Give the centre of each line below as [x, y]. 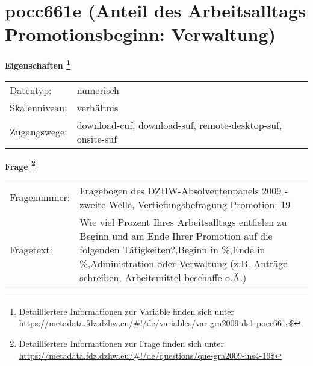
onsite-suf [97, 138]
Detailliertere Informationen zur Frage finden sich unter [122, 343]
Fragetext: [31, 249]
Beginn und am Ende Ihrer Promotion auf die [176, 235]
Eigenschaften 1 [38, 64]
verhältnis [98, 107]
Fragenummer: [40, 197]
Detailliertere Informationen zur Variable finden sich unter [126, 311]
